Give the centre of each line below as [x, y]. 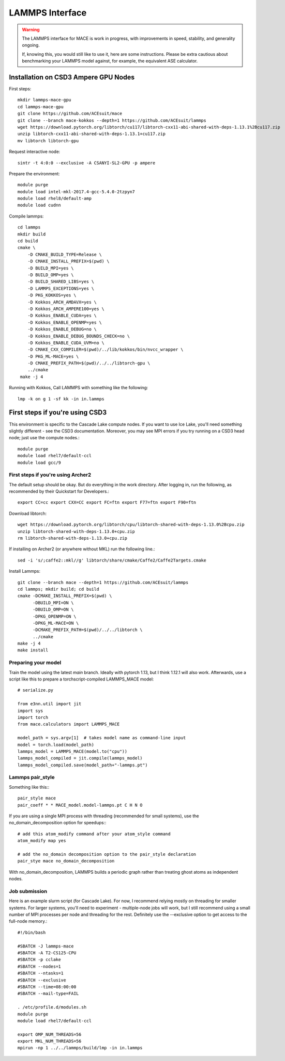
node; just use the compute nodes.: [44, 438]
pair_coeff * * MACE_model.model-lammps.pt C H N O [80, 805]
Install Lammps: [25, 571]
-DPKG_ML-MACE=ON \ [56, 623]
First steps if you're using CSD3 [58, 413]
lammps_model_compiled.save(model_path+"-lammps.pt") [82, 765]
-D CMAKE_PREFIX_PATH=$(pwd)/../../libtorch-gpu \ [89, 363]
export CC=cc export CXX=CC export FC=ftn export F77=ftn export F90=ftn [107, 503]
